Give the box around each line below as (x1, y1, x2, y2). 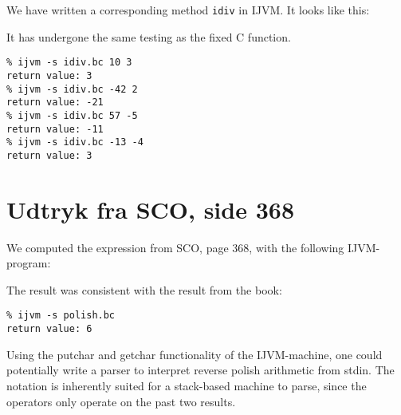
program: (6, 255, 51, 271)
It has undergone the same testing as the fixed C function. (6, 28, 291, 45)
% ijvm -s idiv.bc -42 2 (6, 83, 138, 95)
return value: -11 (6, 123, 104, 135)
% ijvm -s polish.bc (6, 310, 116, 322)
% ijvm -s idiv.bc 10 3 (6, 57, 132, 69)
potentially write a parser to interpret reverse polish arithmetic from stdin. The (6, 362, 395, 378)
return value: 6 (6, 323, 92, 335)
